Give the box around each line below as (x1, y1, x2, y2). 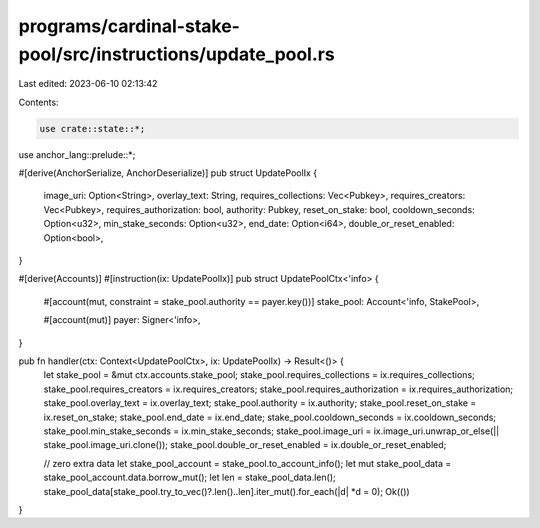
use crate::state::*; (39, 123, 146, 134)
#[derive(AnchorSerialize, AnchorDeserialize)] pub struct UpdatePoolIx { (18, 167, 318, 179)
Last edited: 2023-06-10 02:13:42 (18, 78, 158, 90)
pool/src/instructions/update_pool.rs (18, 43, 335, 65)
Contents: (18, 96, 59, 108)
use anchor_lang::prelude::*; (18, 148, 136, 160)
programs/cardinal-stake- (18, 15, 240, 37)
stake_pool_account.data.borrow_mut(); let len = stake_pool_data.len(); (43, 471, 336, 484)
